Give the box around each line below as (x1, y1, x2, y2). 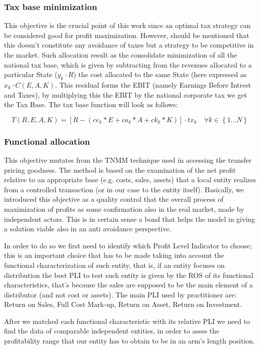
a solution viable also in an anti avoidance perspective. (4, 223, 171, 234)
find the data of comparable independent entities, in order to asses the (4, 325, 219, 336)
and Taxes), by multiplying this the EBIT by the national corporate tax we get (4, 89, 247, 100)
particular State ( (4, 69, 57, 80)
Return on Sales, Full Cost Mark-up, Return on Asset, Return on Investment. (4, 299, 242, 309)
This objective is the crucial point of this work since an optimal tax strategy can (4, 20, 251, 31)
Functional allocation (4, 135, 90, 147)
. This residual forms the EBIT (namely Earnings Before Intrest (55, 79, 251, 90)
